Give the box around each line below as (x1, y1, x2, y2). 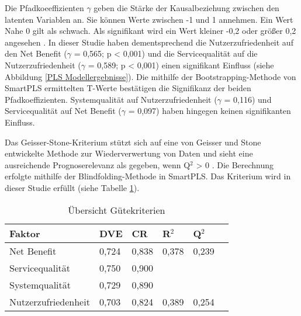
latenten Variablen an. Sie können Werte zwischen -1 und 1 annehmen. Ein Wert (5, 13, 293, 25)
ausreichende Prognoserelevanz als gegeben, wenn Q (5, 158, 191, 171)
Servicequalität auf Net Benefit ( (5, 105, 122, 117)
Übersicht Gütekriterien (68, 203, 165, 217)
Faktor (9, 226, 40, 240)
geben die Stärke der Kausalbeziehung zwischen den (94, 2, 279, 13)
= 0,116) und (224, 93, 272, 105)
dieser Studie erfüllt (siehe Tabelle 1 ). (5, 181, 140, 193)
